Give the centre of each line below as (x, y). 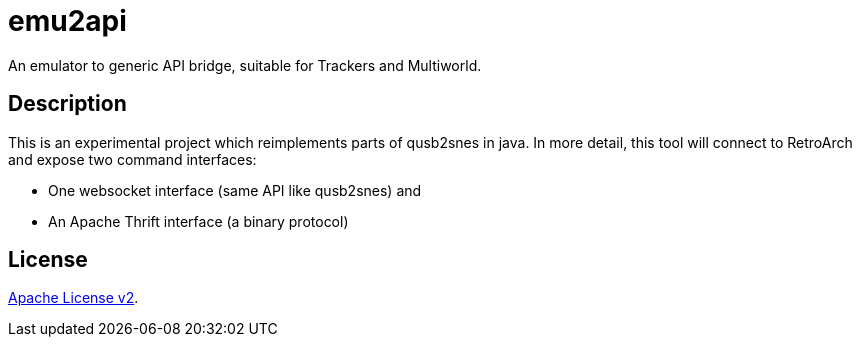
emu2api (67, 21)
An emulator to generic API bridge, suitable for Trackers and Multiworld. (245, 65)
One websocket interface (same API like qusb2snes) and (235, 190)
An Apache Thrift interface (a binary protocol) (198, 221)
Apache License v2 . (73, 298)
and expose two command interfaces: (132, 159)
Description (67, 104)
